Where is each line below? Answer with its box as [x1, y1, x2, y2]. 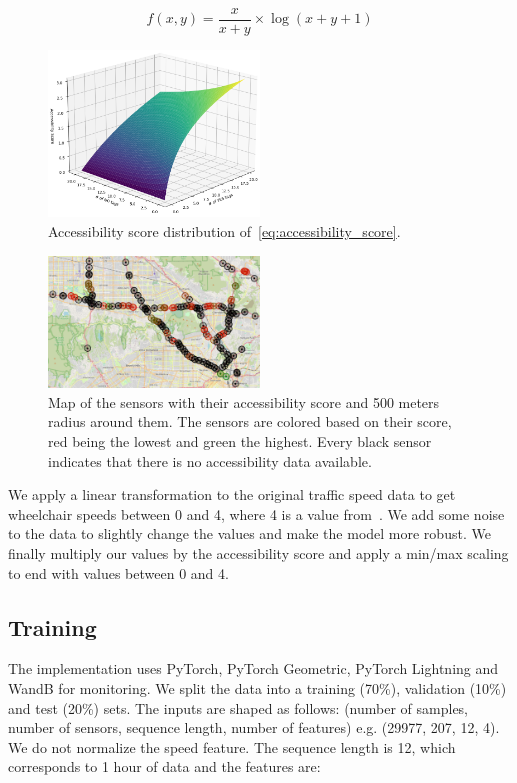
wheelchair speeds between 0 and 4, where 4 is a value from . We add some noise [8, 503, 505, 524]
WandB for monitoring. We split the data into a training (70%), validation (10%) [8, 677, 507, 698]
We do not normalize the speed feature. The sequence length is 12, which [8, 736, 456, 757]
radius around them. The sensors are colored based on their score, [48, 411, 452, 432]
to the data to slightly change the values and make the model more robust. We [8, 523, 491, 544]
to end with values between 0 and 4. [8, 562, 229, 583]
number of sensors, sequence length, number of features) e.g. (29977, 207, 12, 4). [8, 717, 500, 738]
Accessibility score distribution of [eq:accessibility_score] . [48, 220, 401, 241]
